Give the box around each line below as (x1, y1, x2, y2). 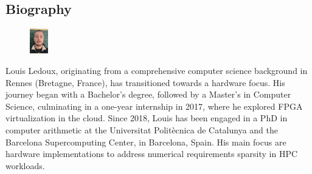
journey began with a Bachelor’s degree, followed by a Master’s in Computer (5, 88, 291, 101)
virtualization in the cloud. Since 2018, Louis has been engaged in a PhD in (5, 112, 288, 124)
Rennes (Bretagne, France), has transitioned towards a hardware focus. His (5, 76, 285, 89)
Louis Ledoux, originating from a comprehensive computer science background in (5, 64, 308, 77)
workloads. (5, 159, 45, 172)
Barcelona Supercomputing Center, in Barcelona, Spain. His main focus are (5, 135, 286, 148)
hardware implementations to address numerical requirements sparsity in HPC (5, 147, 298, 160)
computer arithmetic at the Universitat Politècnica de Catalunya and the (5, 124, 278, 136)
